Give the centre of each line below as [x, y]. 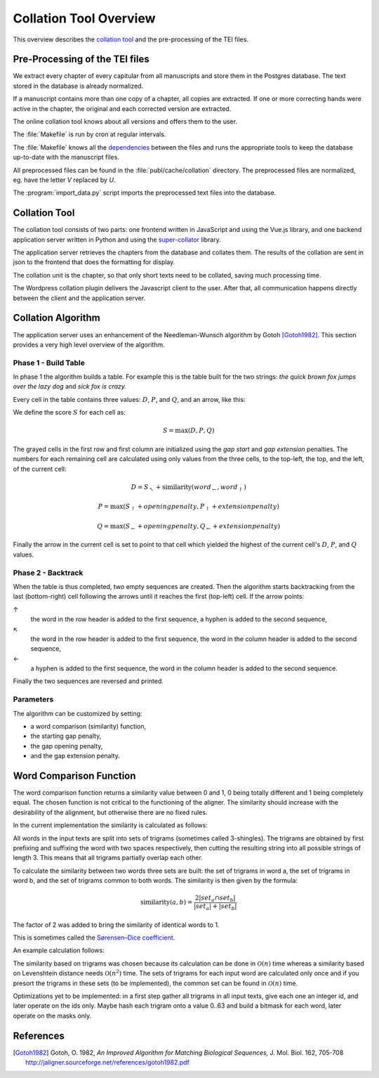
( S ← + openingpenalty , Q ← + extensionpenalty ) [202, 527]
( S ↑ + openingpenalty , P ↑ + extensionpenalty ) [201, 507]
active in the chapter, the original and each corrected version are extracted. [122, 108]
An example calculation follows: [59, 950]
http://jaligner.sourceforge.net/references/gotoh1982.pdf [107, 1063]
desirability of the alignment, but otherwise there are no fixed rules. [110, 812]
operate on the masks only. [52, 1015]
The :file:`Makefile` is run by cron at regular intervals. [89, 134]
